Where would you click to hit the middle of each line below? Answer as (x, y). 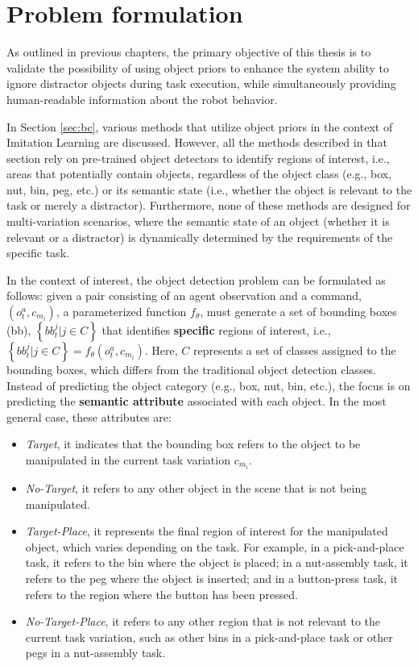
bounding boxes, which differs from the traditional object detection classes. (192, 370)
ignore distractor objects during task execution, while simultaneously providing (201, 83)
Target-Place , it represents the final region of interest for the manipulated (207, 531)
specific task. (38, 253)
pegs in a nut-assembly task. (95, 653)
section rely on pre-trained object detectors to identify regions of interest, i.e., (198, 158)
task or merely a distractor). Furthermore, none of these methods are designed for (209, 205)
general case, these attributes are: (89, 416)
